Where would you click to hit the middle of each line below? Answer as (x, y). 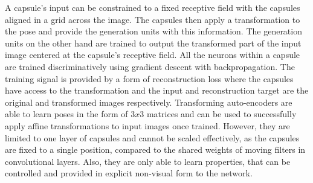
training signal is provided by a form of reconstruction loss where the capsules (149, 78)
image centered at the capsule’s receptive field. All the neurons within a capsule (153, 55)
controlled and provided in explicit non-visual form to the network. (129, 173)
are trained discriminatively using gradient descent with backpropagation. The (150, 66)
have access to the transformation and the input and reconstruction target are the (157, 90)
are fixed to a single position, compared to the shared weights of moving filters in (155, 149)
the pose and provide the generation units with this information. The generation (153, 31)
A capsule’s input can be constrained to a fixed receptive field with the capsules (153, 7)
